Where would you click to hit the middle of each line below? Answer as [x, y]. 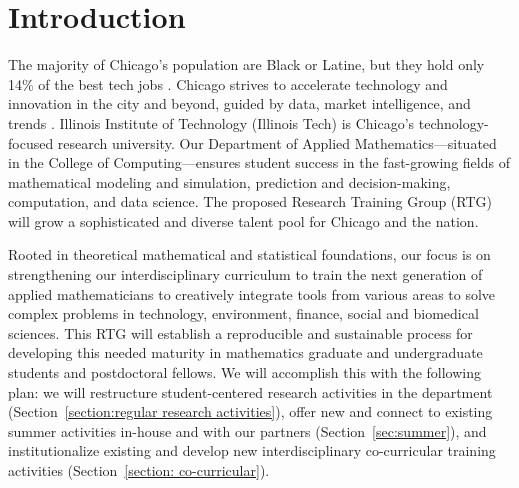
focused [31, 142]
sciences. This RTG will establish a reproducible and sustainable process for [240, 332]
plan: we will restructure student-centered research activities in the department [250, 391]
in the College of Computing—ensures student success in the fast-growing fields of [259, 162]
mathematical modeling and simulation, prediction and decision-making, [229, 181]
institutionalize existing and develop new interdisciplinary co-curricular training [252, 450]
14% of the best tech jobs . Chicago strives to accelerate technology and [228, 83]
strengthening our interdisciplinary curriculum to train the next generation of [245, 274]
